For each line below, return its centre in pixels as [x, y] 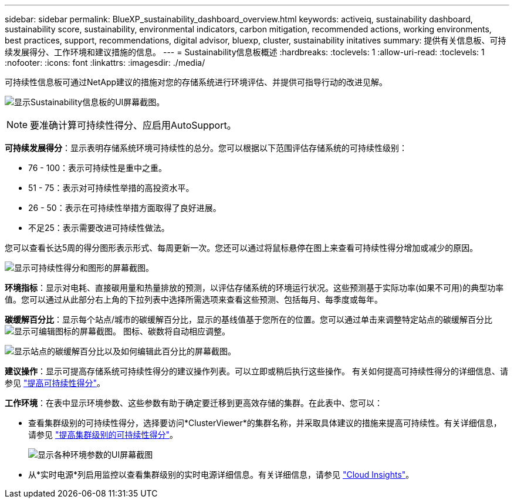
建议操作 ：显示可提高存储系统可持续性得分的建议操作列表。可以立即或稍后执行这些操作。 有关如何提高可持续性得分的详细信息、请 [256, 371]
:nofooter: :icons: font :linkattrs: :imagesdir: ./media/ [105, 63]
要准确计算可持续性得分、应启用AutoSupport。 [133, 125]
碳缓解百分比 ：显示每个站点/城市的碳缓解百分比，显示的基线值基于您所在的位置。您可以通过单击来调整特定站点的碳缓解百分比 [249, 319]
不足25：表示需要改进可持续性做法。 [99, 228]
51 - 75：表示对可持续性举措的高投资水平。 [111, 188]
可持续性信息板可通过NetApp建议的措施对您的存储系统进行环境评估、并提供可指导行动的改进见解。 [196, 82]
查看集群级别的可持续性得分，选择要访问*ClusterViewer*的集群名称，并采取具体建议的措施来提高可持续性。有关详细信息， [265, 423]
